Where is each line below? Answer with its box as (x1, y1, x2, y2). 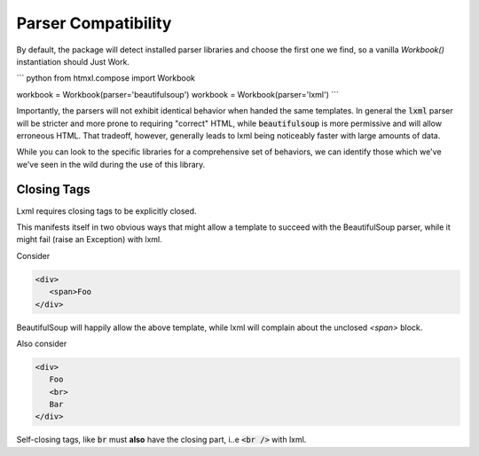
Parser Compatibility (16, 13, 172, 33)
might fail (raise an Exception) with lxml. (16, 234, 163, 245)
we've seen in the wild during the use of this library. (16, 159, 206, 169)
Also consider (16, 338, 67, 349)
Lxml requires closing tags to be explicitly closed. (16, 205, 197, 216)
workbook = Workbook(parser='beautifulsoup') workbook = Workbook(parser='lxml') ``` (16, 89, 339, 99)
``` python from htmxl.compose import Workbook (16, 73, 195, 83)
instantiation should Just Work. (16, 56, 130, 67)
